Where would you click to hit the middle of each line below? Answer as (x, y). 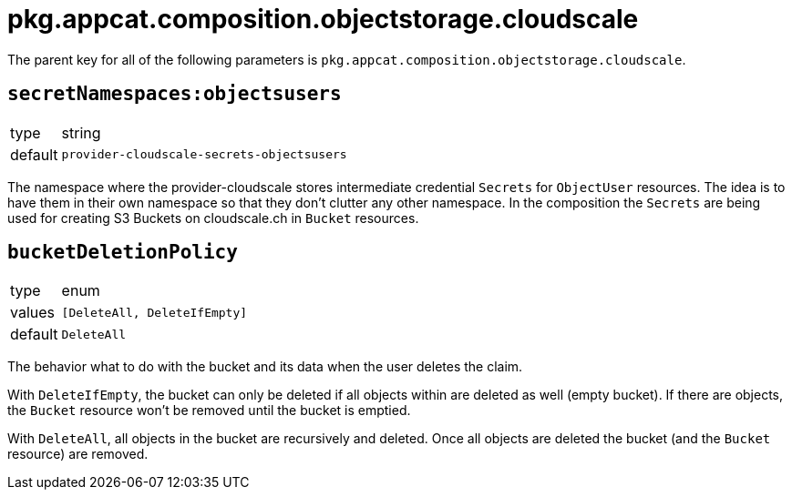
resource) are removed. (78, 454)
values (33, 313)
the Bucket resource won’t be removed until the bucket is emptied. (209, 411)
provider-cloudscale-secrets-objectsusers (204, 155)
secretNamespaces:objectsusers (175, 94)
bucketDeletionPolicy (123, 253)
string (81, 132)
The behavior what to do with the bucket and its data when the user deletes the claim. (265, 367)
